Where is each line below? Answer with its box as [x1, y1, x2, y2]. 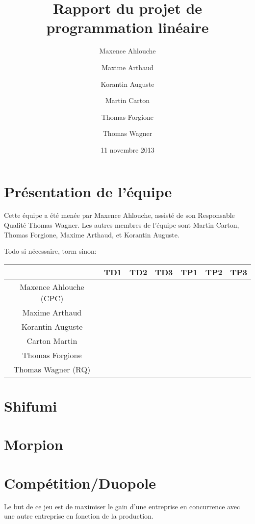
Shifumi [4, 395, 57, 416]
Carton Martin [26, 335, 77, 346]
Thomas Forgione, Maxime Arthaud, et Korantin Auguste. [4, 229, 179, 239]
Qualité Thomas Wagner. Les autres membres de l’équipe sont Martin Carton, [4, 220, 239, 230]
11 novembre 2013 [101, 144, 154, 155]
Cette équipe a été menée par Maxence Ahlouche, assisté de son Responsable [4, 210, 235, 220]
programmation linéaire [46, 17, 209, 37]
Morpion [4, 434, 63, 454]
